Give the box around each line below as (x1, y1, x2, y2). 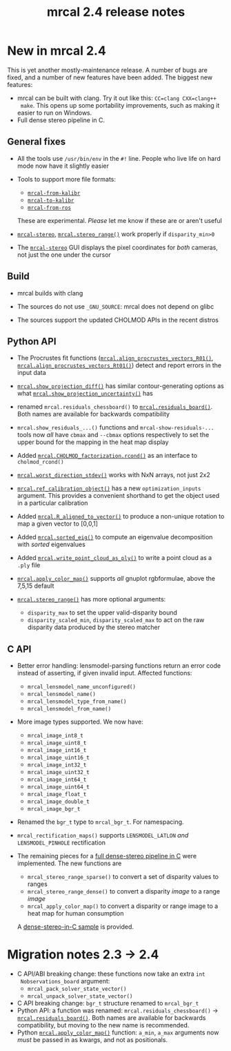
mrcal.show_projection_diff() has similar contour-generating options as (17, 382, 224, 390)
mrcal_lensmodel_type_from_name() (27, 698, 127, 705)
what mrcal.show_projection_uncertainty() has (17, 389, 153, 398)
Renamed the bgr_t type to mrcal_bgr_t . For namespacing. (17, 818, 184, 826)
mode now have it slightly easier (17, 162, 109, 170)
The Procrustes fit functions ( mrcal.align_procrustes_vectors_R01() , (17, 354, 214, 363)
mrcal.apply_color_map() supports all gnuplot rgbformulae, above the (17, 575, 216, 583)
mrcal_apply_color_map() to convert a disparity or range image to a (27, 902, 219, 910)
